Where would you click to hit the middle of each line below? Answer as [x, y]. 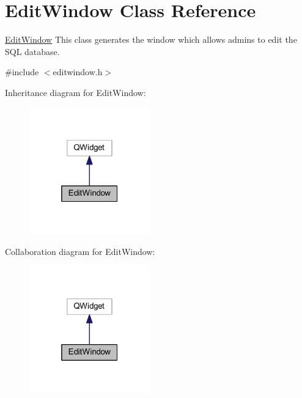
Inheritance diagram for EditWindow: [75, 92]
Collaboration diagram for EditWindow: [80, 251]
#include [22, 72]
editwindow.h [78, 72]
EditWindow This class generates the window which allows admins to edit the [151, 39]
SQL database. [32, 51]
